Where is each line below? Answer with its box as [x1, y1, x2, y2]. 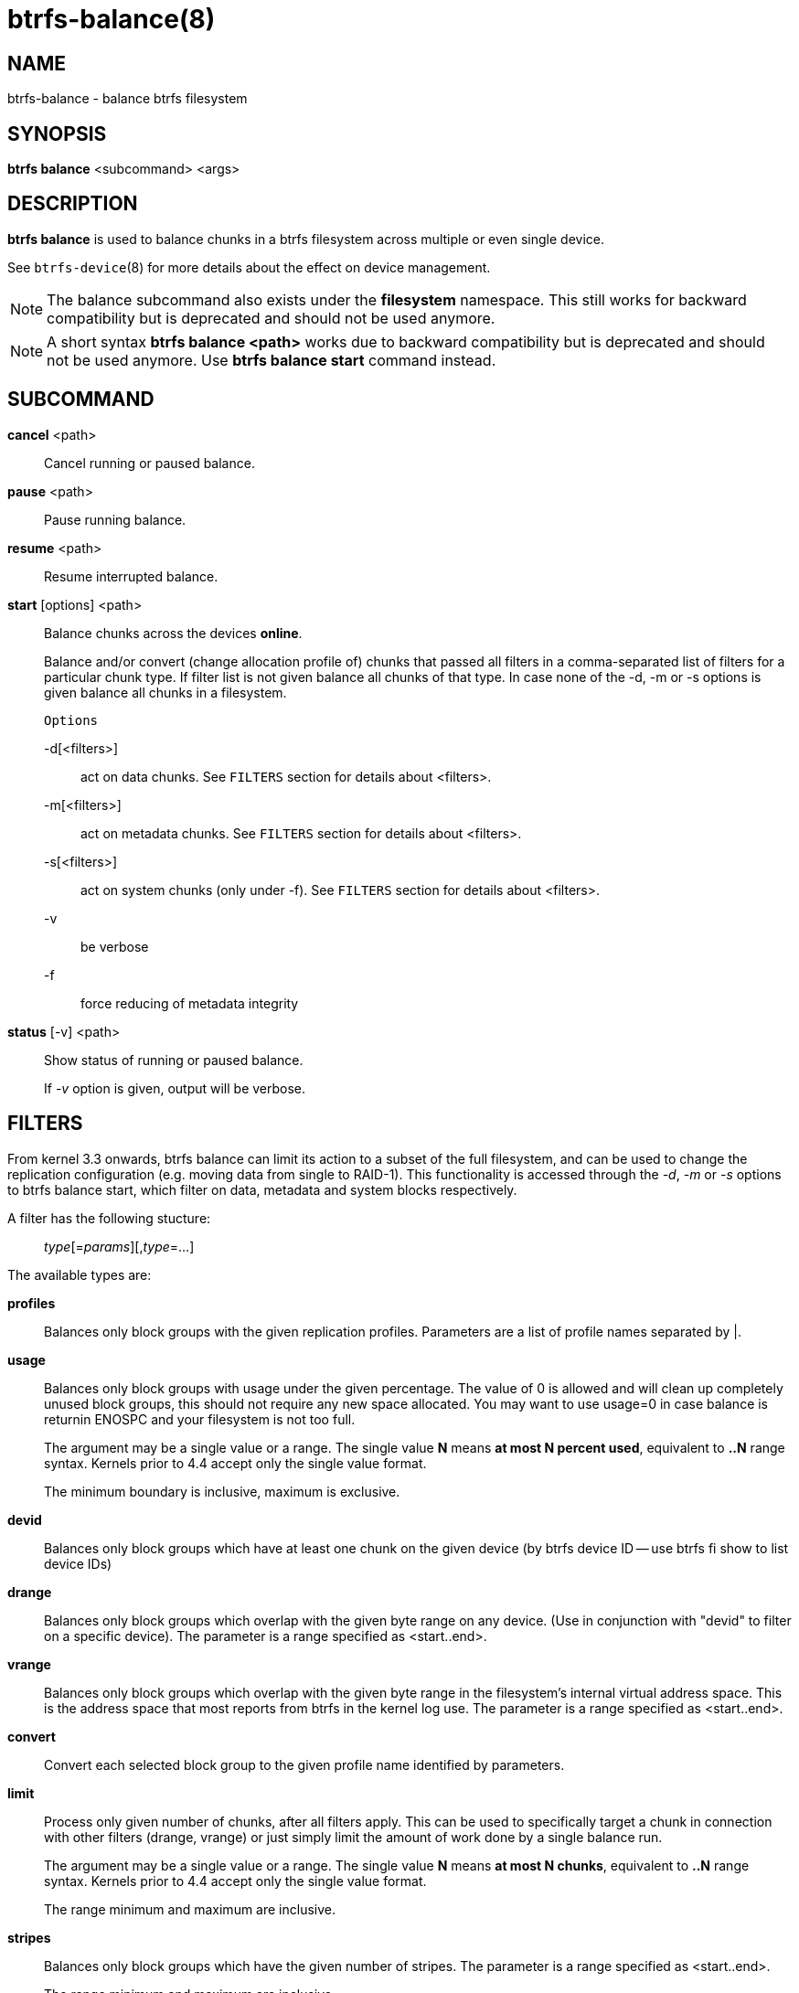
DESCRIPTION [7, 192, 138, 216]
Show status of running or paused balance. [44, 1051, 304, 1068]
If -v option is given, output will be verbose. [44, 1080, 306, 1096]
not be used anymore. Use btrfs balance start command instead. [47, 350, 496, 369]
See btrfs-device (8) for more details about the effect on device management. [7, 259, 491, 275]
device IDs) [44, 1555, 112, 1572]
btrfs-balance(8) [7, 4, 216, 35]
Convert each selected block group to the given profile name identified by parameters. [44, 1756, 565, 1773]
